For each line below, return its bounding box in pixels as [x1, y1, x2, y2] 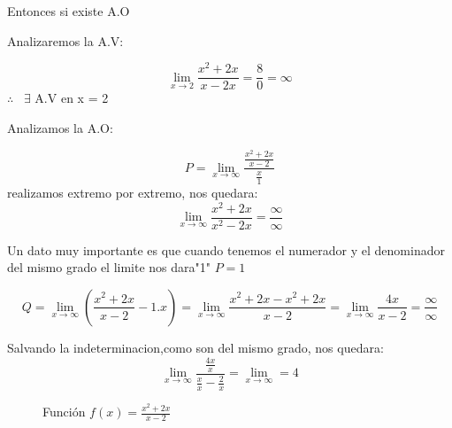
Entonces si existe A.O [7, 2, 130, 19]
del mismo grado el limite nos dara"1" [7, 258, 211, 276]
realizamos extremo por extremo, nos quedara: [7, 183, 258, 202]
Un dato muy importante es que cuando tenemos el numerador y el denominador [7, 240, 445, 259]
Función [42, 402, 86, 421]
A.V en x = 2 [34, 89, 109, 107]
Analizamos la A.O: [7, 118, 113, 136]
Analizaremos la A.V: [7, 31, 124, 50]
